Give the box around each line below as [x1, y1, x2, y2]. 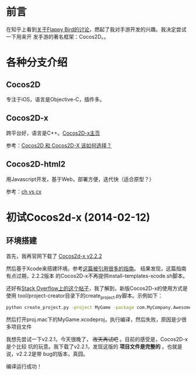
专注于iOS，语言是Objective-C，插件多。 [6, 96, 105, 103]
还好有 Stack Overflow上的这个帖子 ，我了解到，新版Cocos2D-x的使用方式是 [6, 285, 188, 292]
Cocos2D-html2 [6, 159, 66, 169]
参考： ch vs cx [6, 188, 42, 195]
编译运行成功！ [6, 363, 42, 370]
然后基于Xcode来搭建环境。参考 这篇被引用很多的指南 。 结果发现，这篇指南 [6, 265, 187, 272]
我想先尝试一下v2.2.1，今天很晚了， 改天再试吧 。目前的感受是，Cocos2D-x [6, 336, 188, 343]
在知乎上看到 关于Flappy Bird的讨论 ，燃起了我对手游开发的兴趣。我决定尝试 [6, 26, 187, 33]
